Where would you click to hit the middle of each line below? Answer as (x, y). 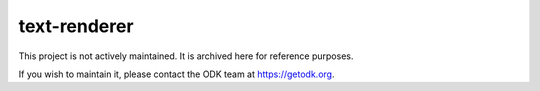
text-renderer (76, 26)
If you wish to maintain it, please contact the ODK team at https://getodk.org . (176, 74)
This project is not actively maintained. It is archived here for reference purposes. (186, 56)
